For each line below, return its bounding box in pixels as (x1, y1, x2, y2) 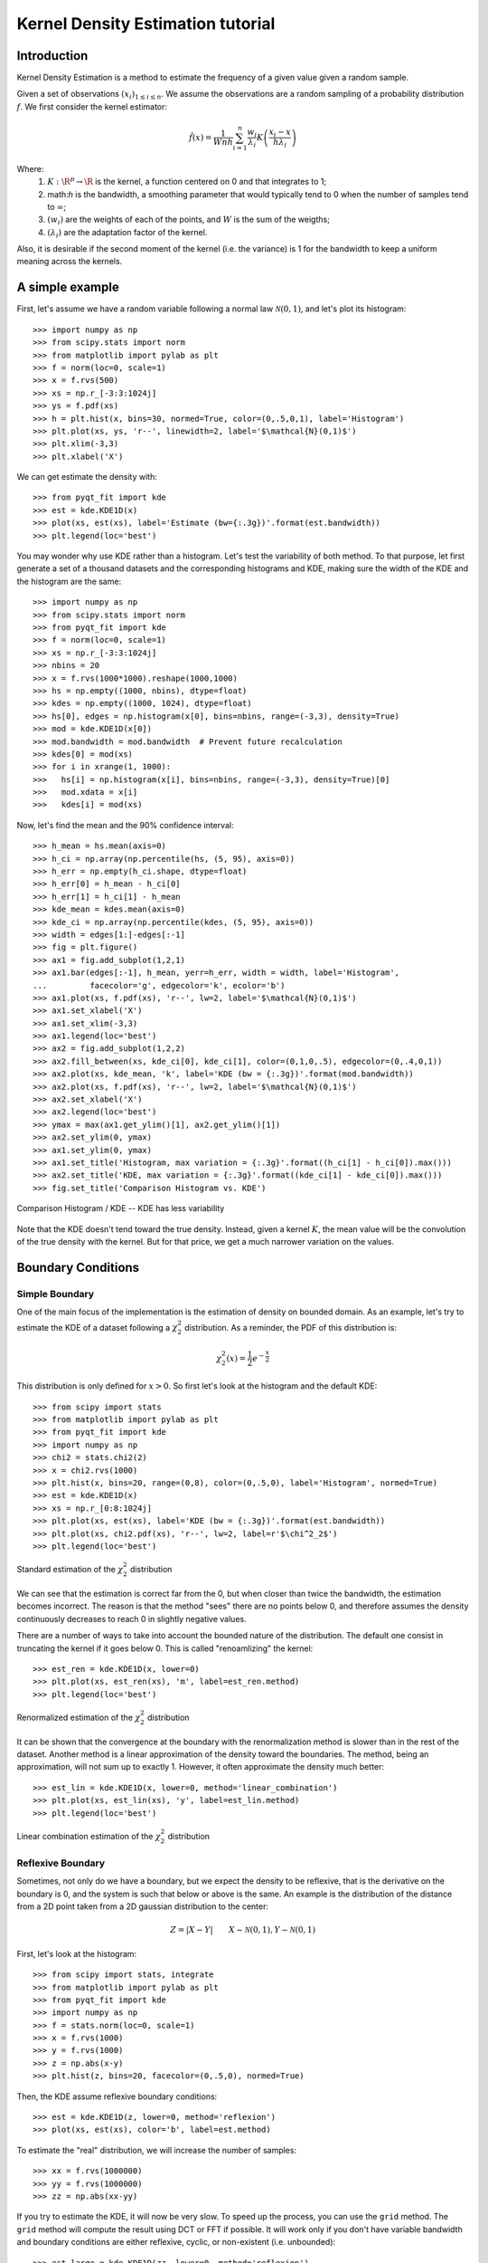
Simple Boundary (16, 1287, 95, 1300)
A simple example (16, 280, 119, 295)
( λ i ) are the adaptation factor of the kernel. (47, 226, 208, 240)
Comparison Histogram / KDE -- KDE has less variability (16, 1203, 225, 1214)
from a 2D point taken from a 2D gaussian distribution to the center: (16, 1901, 268, 1912)
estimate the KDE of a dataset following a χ (16, 1322, 178, 1332)
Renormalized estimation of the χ (16, 1712, 141, 1723)
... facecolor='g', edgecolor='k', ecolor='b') (33, 980, 286, 990)
